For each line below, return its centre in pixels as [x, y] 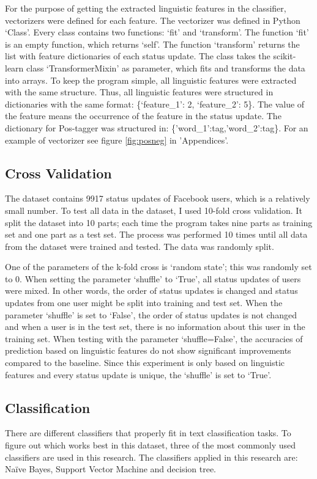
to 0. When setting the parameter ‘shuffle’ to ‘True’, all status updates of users [153, 278]
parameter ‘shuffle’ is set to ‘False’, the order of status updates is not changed [151, 314]
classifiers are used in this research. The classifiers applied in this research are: [151, 457]
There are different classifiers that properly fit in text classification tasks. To [148, 433]
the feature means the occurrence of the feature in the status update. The [143, 116]
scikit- [285, 56]
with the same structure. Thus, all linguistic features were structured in [139, 92]
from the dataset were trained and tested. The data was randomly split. [140, 246]
